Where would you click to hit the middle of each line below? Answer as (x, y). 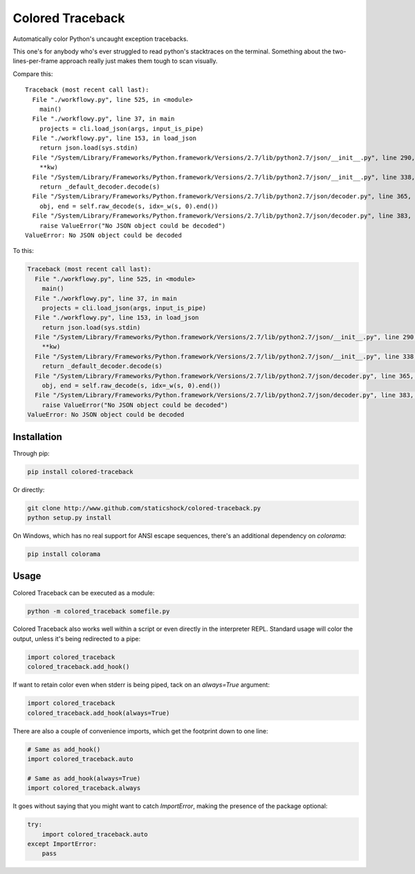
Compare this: (33, 73)
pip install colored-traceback (81, 472)
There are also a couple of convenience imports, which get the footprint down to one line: (140, 731)
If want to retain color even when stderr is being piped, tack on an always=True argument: (141, 685)
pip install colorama (64, 554)
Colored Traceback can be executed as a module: (84, 593)
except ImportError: (62, 844)
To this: (23, 251)
